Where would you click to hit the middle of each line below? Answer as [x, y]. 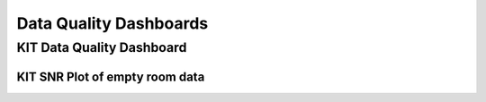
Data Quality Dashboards [112, 23]
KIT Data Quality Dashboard [102, 47]
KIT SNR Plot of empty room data [111, 76]
